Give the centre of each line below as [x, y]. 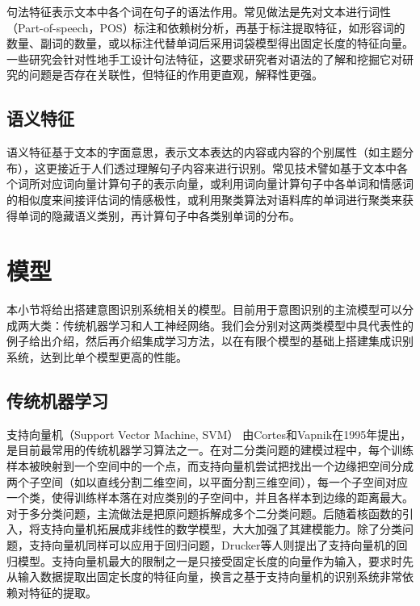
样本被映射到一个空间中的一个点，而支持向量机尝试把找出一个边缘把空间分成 [210, 466]
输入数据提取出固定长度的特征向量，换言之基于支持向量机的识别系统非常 [210, 577]
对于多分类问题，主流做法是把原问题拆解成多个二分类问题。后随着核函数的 [204, 513]
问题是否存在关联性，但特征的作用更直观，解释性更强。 [176, 75]
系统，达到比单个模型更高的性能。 [97, 357]
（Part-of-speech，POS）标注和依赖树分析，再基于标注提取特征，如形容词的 [206, 27]
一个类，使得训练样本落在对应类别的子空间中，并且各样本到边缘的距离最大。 [210, 497]
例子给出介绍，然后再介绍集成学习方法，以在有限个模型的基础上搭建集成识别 [210, 341]
